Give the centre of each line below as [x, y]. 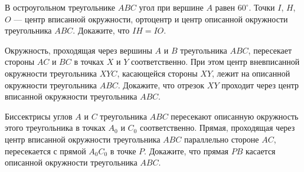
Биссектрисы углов [39, 116]
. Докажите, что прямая [187, 150]
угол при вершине [171, 7]
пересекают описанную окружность [235, 116]
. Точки [262, 7]
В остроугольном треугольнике [60, 7]
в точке [123, 150]
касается [261, 150]
